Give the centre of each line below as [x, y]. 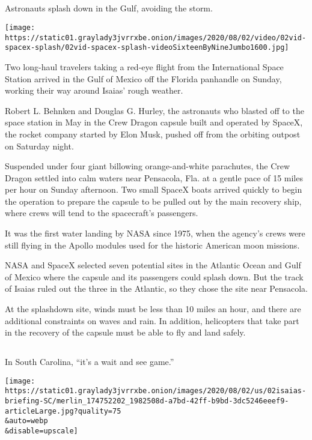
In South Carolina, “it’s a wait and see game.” [90, 362]
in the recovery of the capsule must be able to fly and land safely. [125, 332]
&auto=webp [26, 421]
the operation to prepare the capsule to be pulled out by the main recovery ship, [153, 201]
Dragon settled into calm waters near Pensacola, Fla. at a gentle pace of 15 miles [154, 177]
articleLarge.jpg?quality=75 [63, 411]
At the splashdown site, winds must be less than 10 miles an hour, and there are [153, 309]
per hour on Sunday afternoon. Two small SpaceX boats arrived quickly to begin [154, 189]
